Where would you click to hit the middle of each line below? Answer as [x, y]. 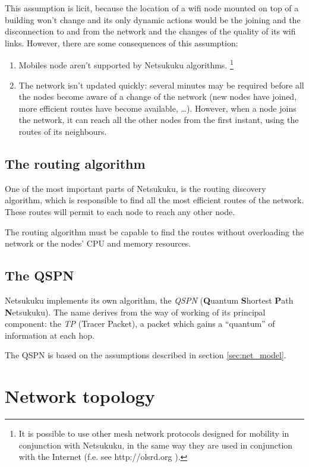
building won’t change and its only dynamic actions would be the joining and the [153, 19]
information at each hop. [50, 335]
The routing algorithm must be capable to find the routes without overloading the [154, 231]
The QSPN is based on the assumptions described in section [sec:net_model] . [146, 355]
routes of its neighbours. [63, 131]
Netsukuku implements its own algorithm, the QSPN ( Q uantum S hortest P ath [149, 300]
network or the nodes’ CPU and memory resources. [98, 243]
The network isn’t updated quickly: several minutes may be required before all [161, 85]
